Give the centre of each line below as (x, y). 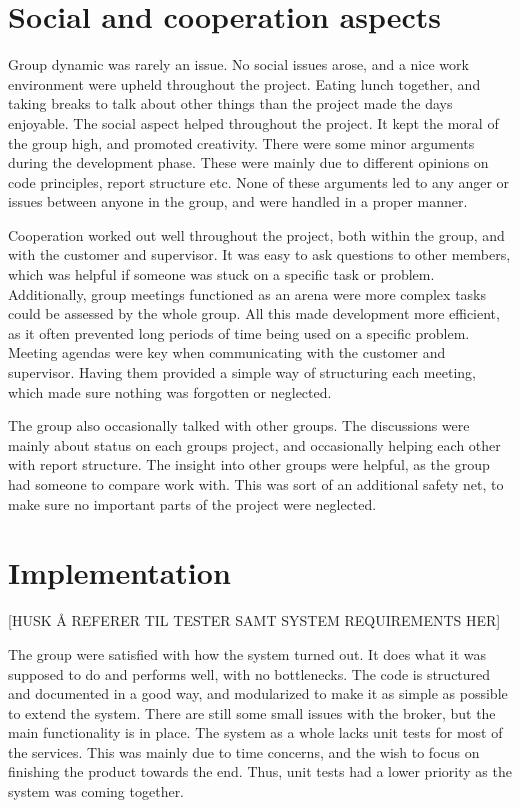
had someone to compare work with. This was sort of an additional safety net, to (256, 484)
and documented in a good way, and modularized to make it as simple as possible (258, 693)
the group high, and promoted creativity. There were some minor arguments (241, 142)
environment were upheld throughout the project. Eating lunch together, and (244, 83)
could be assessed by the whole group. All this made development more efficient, (254, 313)
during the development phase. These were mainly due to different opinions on (248, 162)
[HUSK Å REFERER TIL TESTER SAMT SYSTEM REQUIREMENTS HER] (254, 620)
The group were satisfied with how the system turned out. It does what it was (247, 653)
